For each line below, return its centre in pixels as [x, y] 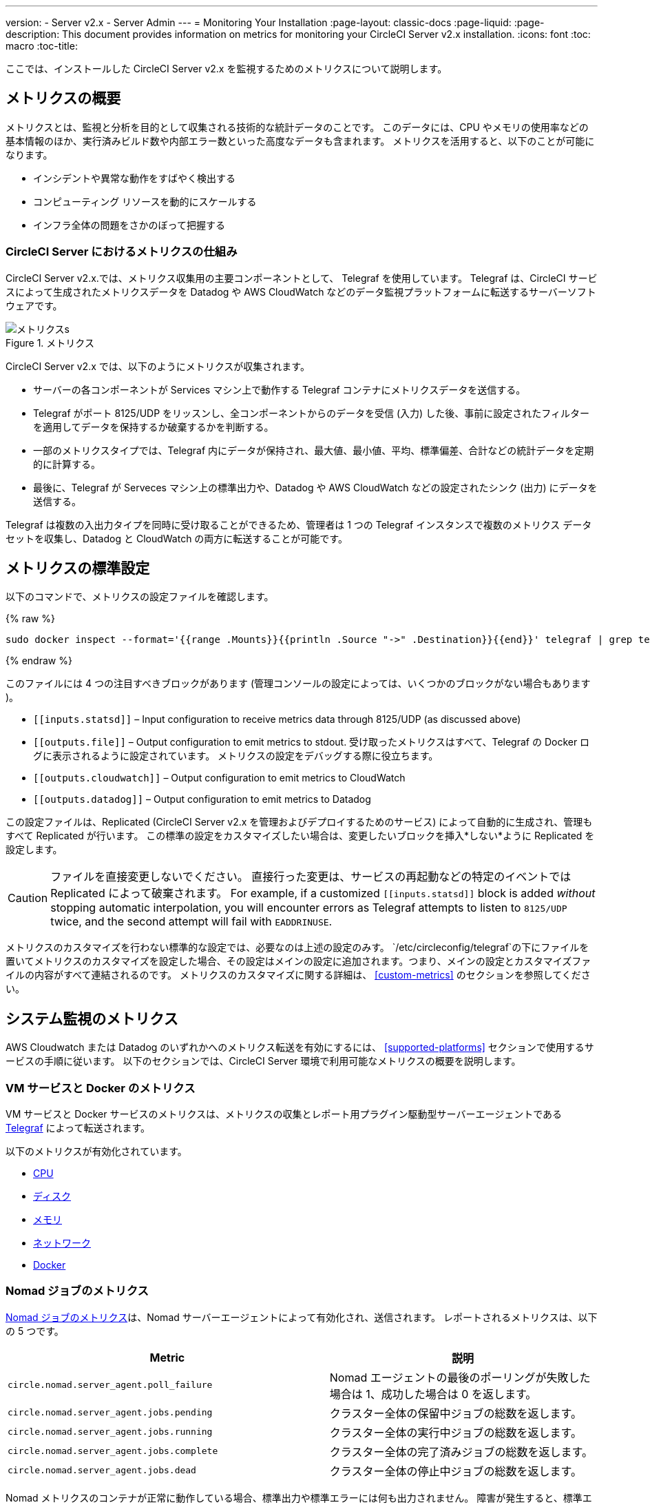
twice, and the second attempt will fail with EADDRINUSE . [191, 922]
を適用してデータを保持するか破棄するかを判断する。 [154, 427]
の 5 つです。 [35, 1331]
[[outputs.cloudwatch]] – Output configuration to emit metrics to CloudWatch [219, 778]
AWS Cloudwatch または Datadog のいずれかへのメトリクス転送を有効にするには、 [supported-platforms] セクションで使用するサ [300, 1047]
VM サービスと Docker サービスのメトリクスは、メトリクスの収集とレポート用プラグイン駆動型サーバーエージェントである [284, 1114]
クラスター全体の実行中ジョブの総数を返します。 [455, 1432]
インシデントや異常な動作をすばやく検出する [134, 178]
